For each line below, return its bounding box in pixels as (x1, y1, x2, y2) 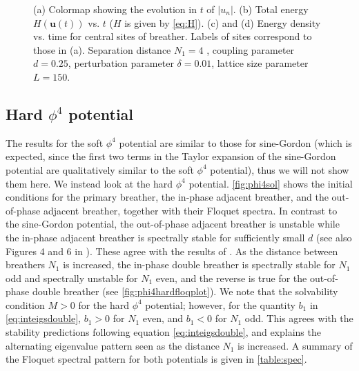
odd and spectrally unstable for (6, 270, 138, 285)
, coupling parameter (206, 42, 295, 57)
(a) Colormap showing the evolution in (33, 2, 197, 16)
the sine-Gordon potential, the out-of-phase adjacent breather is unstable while (6, 217, 340, 231)
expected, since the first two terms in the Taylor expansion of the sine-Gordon (6, 149, 336, 163)
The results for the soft (6, 135, 104, 150)
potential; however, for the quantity (145, 297, 295, 312)
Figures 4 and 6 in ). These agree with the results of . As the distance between (6, 243, 338, 258)
